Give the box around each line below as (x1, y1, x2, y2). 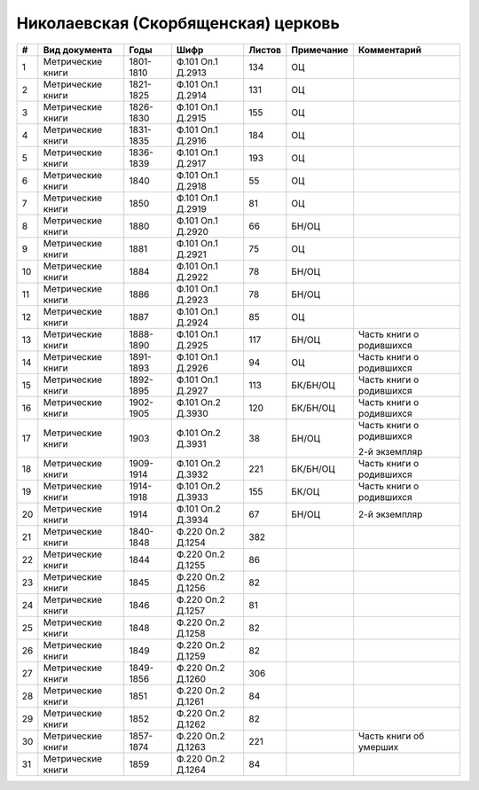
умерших (357, 740, 399, 753)
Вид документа (43, 43, 113, 56)
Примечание (291, 43, 349, 56)
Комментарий (357, 43, 421, 56)
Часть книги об (357, 730, 425, 742)
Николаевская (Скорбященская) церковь (16, 13, 341, 33)
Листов (248, 43, 281, 56)
